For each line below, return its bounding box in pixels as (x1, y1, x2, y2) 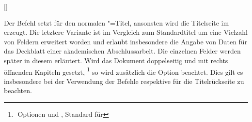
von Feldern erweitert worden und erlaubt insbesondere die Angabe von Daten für (4, 36, 248, 46)
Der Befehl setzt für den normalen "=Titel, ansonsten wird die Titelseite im (4, 17, 229, 27)
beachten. (4, 85, 32, 95)
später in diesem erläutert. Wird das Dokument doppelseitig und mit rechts (4, 55, 228, 65)
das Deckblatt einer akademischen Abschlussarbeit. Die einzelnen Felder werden (4, 46, 241, 56)
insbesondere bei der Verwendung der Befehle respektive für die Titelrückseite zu (4, 76, 244, 86)
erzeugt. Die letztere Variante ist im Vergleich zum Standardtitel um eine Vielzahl (4, 27, 248, 37)
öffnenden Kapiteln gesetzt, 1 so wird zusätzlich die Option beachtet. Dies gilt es (4, 65, 243, 77)
